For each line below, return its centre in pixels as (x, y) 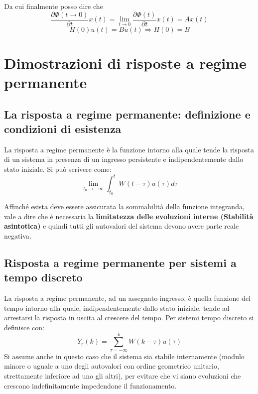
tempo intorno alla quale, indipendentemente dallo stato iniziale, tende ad (117, 308)
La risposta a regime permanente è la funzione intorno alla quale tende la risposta (129, 149)
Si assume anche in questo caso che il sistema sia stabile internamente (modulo (124, 356)
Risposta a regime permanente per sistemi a (120, 263)
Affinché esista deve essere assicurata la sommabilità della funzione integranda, (124, 206)
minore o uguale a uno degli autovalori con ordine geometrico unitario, (112, 366)
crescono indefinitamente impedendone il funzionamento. (90, 385)
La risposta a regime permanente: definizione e (127, 114)
